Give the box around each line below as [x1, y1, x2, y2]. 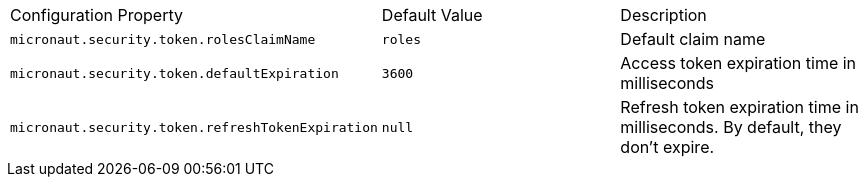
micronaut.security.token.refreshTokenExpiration [10, 119, 378, 135]
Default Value [381, 5, 483, 25]
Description [620, 5, 707, 25]
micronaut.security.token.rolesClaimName [10, 31, 316, 47]
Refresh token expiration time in [620, 97, 859, 117]
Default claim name [620, 29, 766, 49]
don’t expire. [620, 137, 715, 157]
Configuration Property [10, 5, 183, 25]
